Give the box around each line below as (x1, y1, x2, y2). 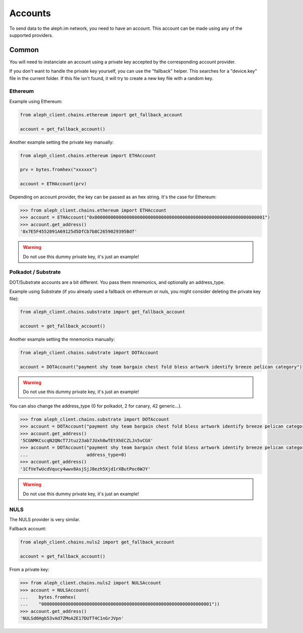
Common (9, 46, 39, 54)
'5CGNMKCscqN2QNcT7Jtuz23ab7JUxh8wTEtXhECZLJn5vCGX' (20, 438, 154, 443)
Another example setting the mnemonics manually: (9, 336, 115, 343)
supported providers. (9, 32, 54, 38)
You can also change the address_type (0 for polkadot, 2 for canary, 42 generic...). (9, 403, 182, 409)
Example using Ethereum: (9, 98, 63, 104)
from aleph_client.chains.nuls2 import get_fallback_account (20, 539, 175, 545)
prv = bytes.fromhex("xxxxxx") (20, 167, 98, 173)
